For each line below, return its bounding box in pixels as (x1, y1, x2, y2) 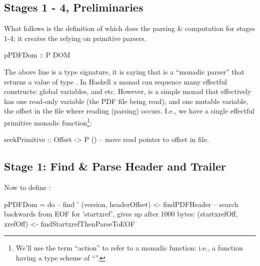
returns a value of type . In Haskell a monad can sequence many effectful (4, 76, 227, 86)
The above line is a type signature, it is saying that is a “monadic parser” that (4, 66, 244, 76)
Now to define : (4, 182, 51, 192)
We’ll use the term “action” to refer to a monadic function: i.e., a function (15, 242, 243, 253)
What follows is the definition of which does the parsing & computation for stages (4, 23, 255, 33)
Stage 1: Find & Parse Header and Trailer (4, 158, 226, 174)
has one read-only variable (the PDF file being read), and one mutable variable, (4, 95, 248, 106)
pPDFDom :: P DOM (4, 49, 70, 60)
